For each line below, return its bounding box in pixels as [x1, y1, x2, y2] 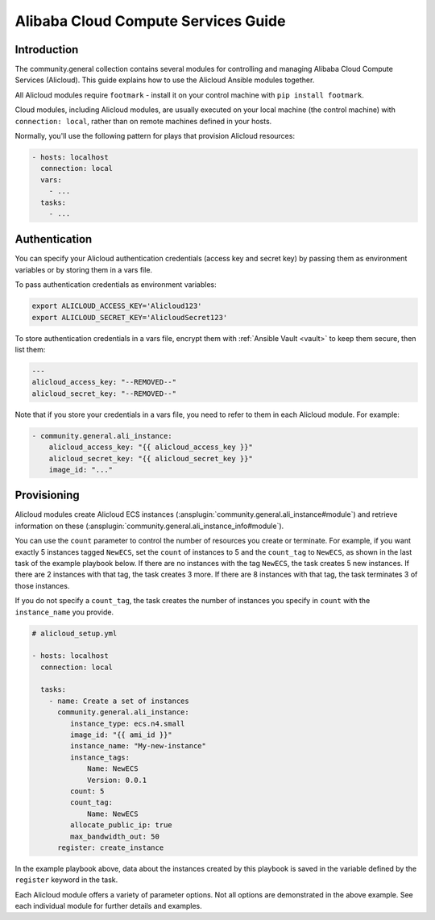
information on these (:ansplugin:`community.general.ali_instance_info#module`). [14, 521, 284, 531]
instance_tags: [69, 752, 130, 762]
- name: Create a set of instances [48, 696, 189, 706]
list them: [14, 344, 46, 354]
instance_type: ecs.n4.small [69, 718, 185, 728]
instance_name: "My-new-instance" [69, 742, 207, 751]
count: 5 [69, 786, 105, 796]
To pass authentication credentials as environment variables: [14, 280, 217, 289]
